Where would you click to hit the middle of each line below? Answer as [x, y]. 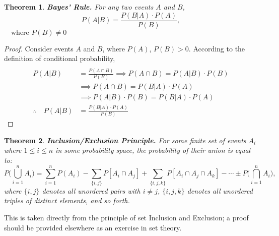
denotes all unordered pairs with [91, 190]
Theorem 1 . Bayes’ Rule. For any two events [79, 7]
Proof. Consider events [39, 48]
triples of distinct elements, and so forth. [67, 200]
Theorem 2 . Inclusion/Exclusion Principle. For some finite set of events [125, 140]
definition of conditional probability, [60, 58]
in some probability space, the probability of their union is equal [153, 150]
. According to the [217, 48]
